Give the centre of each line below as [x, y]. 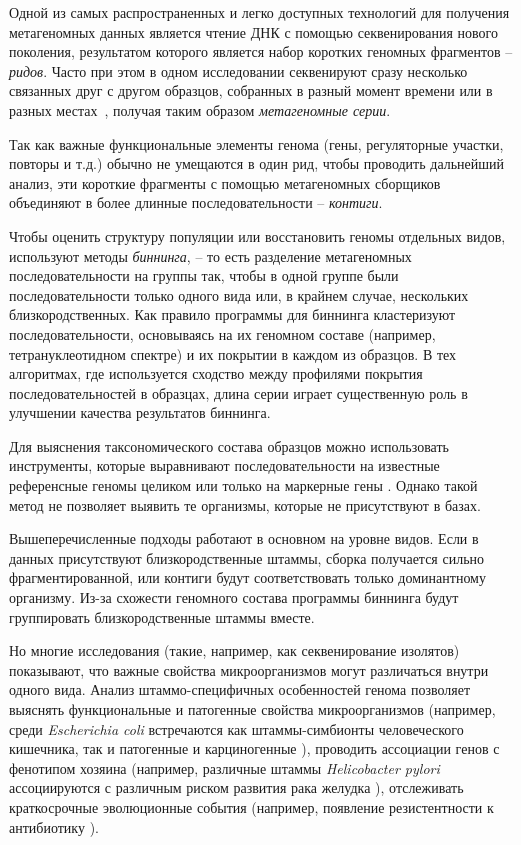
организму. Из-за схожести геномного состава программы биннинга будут [234, 597]
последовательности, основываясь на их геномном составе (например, [222, 333]
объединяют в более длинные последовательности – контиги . [196, 202]
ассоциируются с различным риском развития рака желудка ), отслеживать [236, 787]
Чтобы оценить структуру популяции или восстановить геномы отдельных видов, [257, 235]
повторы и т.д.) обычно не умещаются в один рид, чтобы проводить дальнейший [257, 163]
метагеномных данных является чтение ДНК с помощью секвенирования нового [253, 31]
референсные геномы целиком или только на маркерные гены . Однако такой [243, 485]
